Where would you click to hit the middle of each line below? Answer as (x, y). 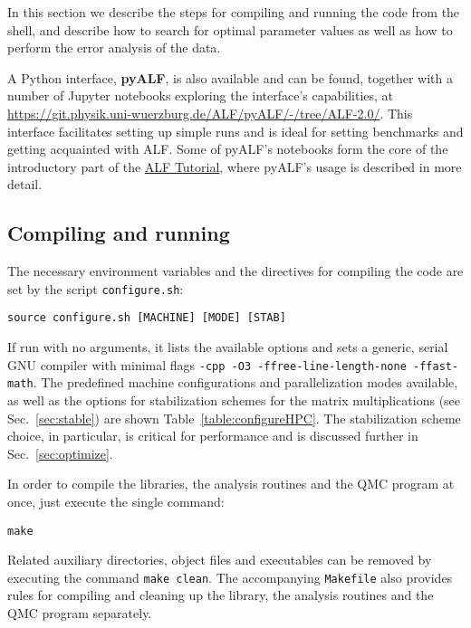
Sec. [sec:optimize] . (60, 453)
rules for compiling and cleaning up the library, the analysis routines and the (221, 595)
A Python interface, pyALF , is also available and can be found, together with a (231, 77)
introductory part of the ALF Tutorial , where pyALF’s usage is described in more (235, 166)
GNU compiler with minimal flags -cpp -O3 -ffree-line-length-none (207, 364)
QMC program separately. (80, 613)
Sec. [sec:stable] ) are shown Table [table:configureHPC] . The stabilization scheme (234, 418)
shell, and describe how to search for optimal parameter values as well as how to (230, 29)
